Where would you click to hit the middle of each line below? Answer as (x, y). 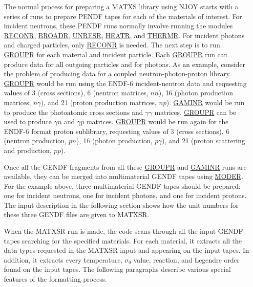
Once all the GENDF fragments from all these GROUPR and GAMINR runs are (125, 166)
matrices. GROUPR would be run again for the (157, 121)
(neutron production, (35, 141)
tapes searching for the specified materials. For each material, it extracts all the (123, 240)
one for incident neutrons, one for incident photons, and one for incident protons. (125, 195)
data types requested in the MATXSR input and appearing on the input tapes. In (126, 250)
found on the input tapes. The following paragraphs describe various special (117, 269)
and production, (28, 150)
